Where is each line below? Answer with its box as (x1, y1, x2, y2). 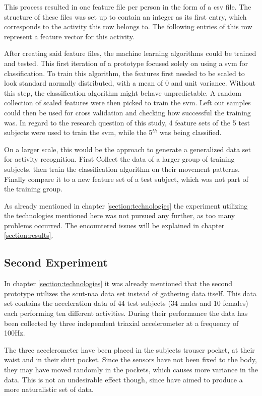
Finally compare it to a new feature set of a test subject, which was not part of (4, 173, 248, 184)
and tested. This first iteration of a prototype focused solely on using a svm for (4, 57, 248, 68)
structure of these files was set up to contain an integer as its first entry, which (4, 11, 247, 22)
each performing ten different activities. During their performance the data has (4, 308, 248, 318)
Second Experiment (4, 254, 108, 270)
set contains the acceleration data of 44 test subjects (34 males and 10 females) (4, 298, 248, 308)
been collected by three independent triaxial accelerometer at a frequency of (4, 317, 239, 328)
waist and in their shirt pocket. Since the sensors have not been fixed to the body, (4, 354, 257, 365)
